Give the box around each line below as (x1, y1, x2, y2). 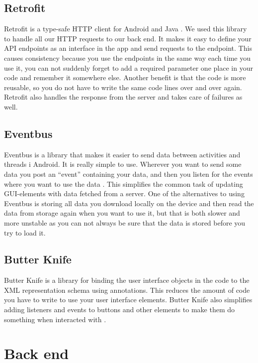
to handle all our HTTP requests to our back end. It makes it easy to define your (4, 33, 252, 43)
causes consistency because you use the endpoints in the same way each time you (4, 52, 251, 63)
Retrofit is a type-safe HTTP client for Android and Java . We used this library (4, 23, 247, 34)
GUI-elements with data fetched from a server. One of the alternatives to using (4, 188, 245, 199)
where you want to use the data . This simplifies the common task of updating (4, 178, 243, 189)
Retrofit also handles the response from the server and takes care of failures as (4, 92, 243, 102)
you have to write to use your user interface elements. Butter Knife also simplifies (4, 294, 253, 305)
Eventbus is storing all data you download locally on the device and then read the (4, 198, 254, 208)
